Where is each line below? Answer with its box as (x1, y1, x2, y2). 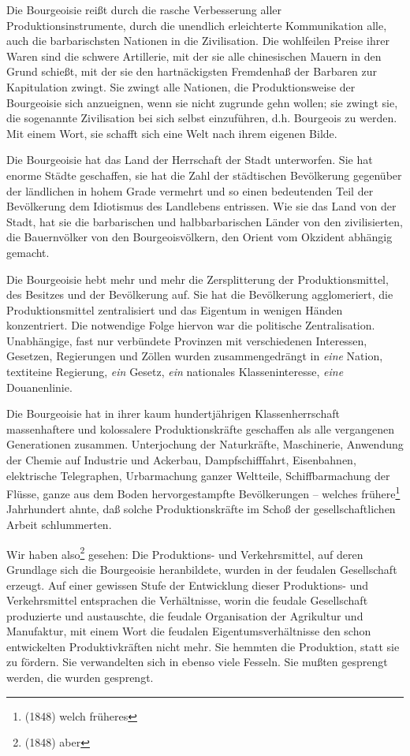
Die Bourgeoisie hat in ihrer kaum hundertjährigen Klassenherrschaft (6, 405, 340, 422)
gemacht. (6, 244, 50, 260)
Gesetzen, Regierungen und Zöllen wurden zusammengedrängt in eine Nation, (6, 348, 383, 364)
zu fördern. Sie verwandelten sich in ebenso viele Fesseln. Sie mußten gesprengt (6, 654, 388, 670)
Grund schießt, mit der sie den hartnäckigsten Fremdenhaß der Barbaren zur (6, 63, 378, 80)
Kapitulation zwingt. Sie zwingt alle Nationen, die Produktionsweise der (6, 78, 356, 95)
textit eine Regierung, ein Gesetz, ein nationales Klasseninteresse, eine (6, 363, 344, 380)
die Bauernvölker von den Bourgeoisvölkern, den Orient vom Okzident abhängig (6, 229, 393, 245)
